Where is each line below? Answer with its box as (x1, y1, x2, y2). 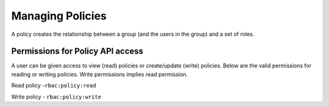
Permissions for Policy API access (11, 46, 144, 57)
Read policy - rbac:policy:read (11, 82, 97, 89)
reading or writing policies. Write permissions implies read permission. (11, 71, 188, 78)
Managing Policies (11, 9, 107, 22)
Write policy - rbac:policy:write (11, 93, 102, 100)
